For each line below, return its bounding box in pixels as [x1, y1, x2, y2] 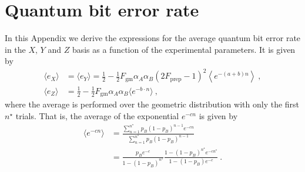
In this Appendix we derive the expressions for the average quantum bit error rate [5, 32, 301, 44]
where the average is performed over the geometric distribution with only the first [5, 98, 300, 110]
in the [5, 43, 26, 55]
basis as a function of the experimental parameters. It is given [72, 43, 296, 55]
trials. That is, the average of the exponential [15, 110, 179, 122]
